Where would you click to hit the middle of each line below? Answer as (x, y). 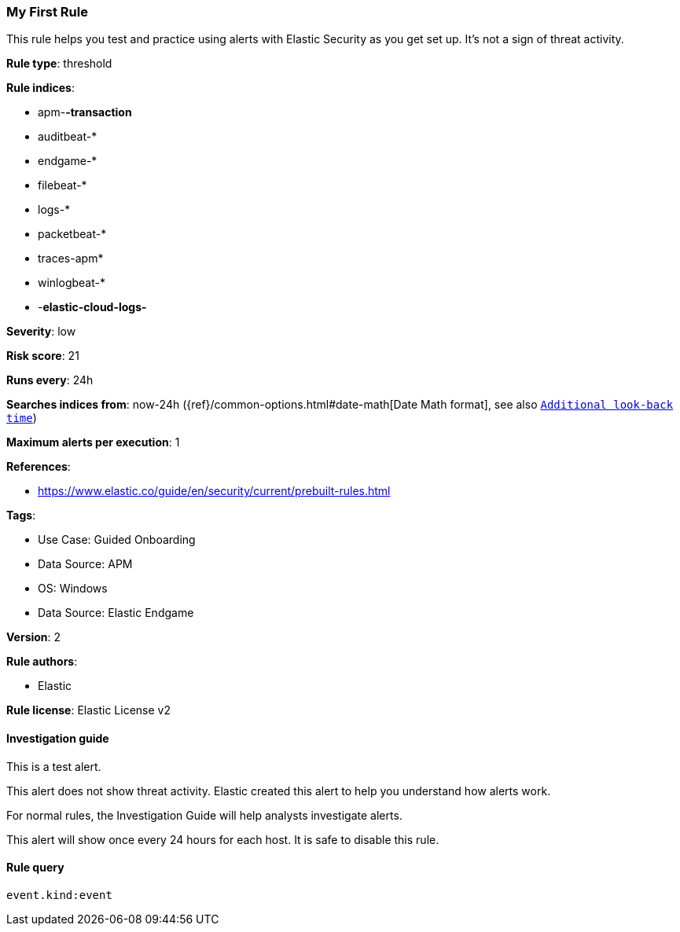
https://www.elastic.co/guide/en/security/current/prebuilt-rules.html (214, 491)
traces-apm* (71, 259)
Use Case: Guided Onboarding (117, 540)
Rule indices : (40, 88)
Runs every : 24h (50, 380)
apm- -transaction (85, 112)
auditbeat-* (68, 137)
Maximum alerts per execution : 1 (93, 442)
